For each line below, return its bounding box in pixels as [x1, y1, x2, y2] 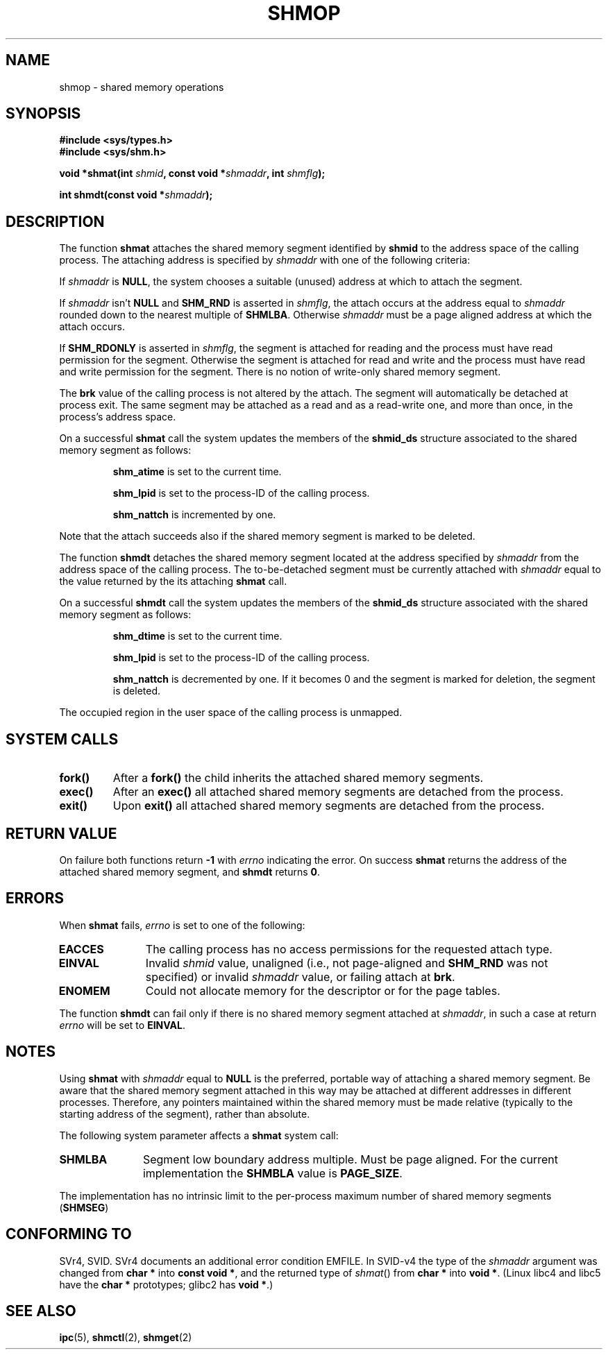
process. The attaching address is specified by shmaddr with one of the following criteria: [59, 254, 471, 266]
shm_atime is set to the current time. [112, 466, 282, 478]
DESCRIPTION [6, 212, 105, 230]
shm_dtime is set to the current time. [112, 630, 282, 642]
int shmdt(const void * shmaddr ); [59, 189, 213, 201]
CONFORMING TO [6, 1225, 132, 1243]
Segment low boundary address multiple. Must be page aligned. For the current [142, 1152, 558, 1166]
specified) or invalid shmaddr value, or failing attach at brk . [145, 969, 455, 984]
